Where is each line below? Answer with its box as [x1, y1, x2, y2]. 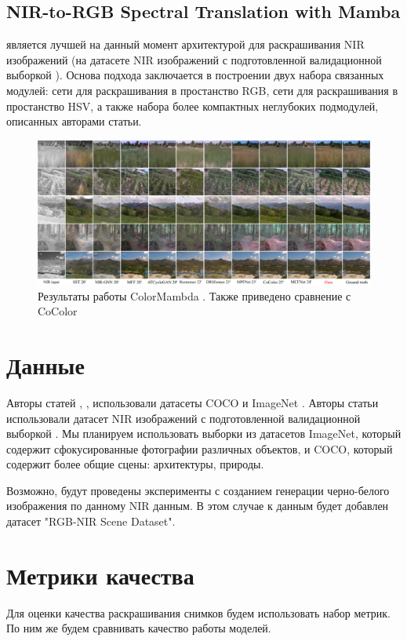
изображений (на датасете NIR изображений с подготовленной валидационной [6, 51, 382, 67]
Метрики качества [6, 559, 194, 591]
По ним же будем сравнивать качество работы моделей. [6, 620, 271, 636]
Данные [6, 348, 85, 381]
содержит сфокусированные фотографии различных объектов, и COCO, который [6, 440, 393, 457]
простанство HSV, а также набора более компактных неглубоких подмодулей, [6, 97, 379, 114]
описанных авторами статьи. [6, 113, 142, 129]
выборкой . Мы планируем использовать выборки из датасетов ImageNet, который [6, 425, 402, 442]
